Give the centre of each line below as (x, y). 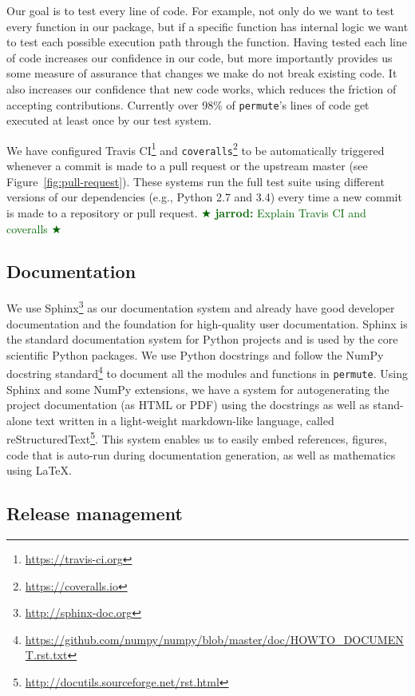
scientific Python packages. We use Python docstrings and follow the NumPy (195, 354)
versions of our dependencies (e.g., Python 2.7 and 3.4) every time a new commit (204, 197)
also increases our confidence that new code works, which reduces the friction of (202, 88)
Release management (95, 513)
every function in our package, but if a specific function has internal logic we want (207, 26)
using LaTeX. (39, 470)
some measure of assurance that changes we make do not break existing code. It (202, 73)
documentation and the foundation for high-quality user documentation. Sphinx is (207, 323)
